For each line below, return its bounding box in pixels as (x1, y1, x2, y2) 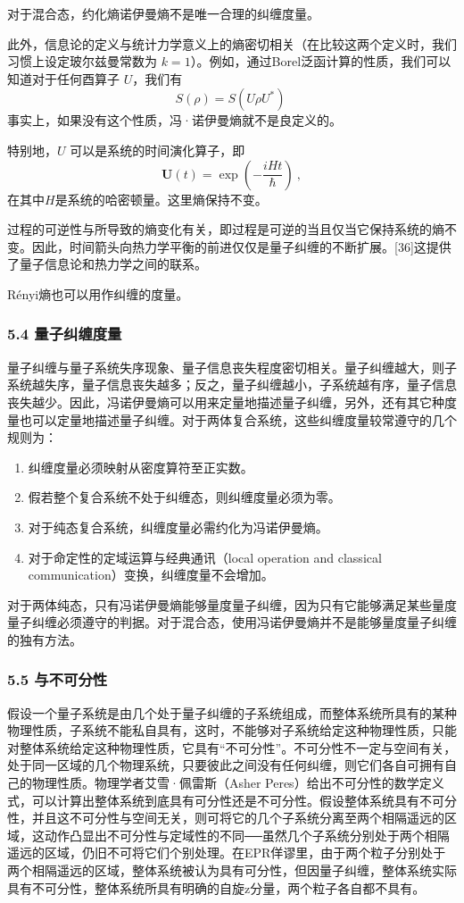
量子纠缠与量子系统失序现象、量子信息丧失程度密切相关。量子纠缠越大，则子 (7, 357, 457, 376)
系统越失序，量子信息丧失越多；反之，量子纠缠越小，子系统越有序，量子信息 (7, 375, 457, 394)
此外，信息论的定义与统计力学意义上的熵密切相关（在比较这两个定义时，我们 (7, 34, 457, 53)
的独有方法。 (7, 630, 82, 648)
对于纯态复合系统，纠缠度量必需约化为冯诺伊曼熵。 (28, 517, 328, 536)
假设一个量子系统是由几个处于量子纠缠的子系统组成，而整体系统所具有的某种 (7, 703, 457, 722)
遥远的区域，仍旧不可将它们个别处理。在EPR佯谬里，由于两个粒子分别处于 (7, 843, 446, 862)
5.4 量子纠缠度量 (7, 322, 122, 345)
